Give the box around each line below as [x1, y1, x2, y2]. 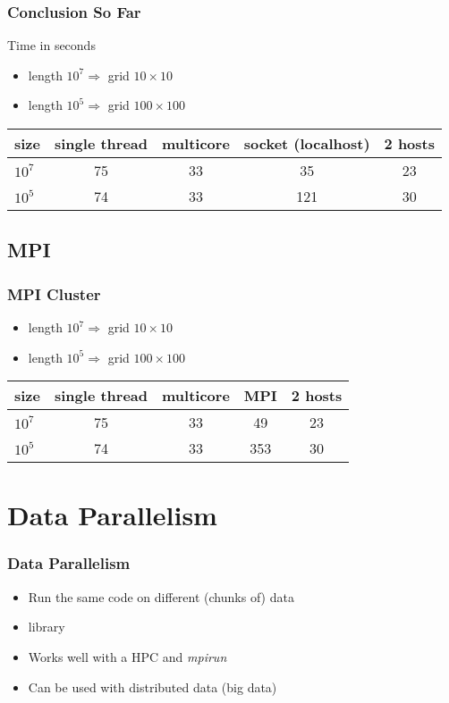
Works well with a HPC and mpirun [28, 647, 227, 665]
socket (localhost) [243, 133, 370, 154]
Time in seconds [7, 36, 96, 54]
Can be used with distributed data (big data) [28, 677, 277, 696]
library [28, 617, 65, 636]
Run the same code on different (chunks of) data [28, 587, 294, 606]
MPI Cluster [7, 282, 101, 305]
